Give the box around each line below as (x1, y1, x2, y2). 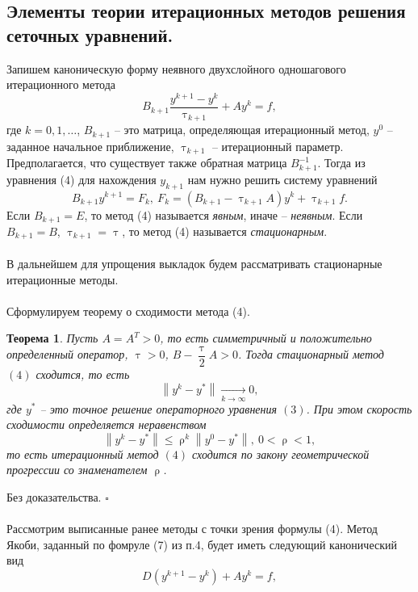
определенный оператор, (6, 346, 128, 363)
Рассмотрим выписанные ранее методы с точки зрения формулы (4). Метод (6, 520, 378, 537)
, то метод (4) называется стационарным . (122, 222, 328, 239)
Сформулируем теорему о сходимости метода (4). (6, 302, 250, 319)
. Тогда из (317, 154, 366, 171)
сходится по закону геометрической (192, 445, 370, 462)
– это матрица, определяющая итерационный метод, (114, 121, 370, 138)
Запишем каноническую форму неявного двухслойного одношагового (6, 60, 346, 77)
